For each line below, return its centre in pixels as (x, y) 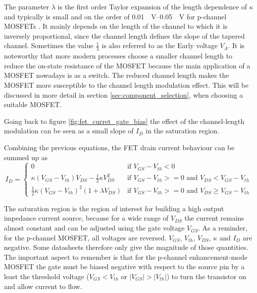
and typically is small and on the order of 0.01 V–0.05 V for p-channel (115, 16)
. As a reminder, (223, 228)
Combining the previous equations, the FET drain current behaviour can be (119, 147)
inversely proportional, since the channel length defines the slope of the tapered (125, 35)
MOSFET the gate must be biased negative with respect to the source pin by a (124, 266)
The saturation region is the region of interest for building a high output (114, 208)
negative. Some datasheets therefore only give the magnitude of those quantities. (126, 247)
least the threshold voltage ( (47, 276)
